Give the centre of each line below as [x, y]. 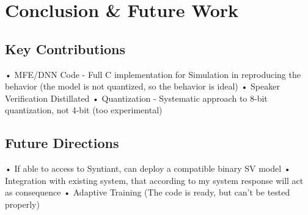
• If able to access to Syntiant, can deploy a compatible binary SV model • [148, 168]
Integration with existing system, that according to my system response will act [154, 180]
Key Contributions [65, 48]
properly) [22, 204]
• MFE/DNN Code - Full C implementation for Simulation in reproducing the [153, 74]
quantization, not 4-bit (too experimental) [84, 110]
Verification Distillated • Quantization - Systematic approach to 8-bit [136, 98]
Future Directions [62, 143]
